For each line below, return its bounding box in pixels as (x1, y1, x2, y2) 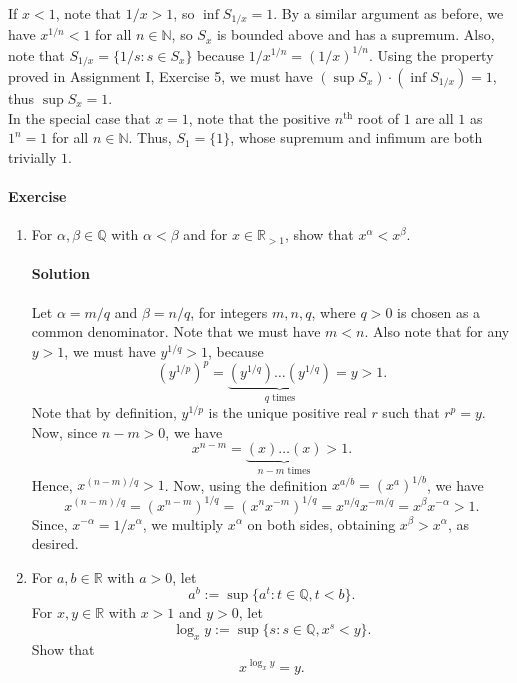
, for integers (190, 301, 268, 322)
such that (382, 402, 440, 423)
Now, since (31, 421, 98, 442)
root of (357, 107, 400, 128)
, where (311, 301, 356, 322)
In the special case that (8, 107, 151, 128)
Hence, (31, 474, 73, 495)
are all (415, 107, 454, 128)
